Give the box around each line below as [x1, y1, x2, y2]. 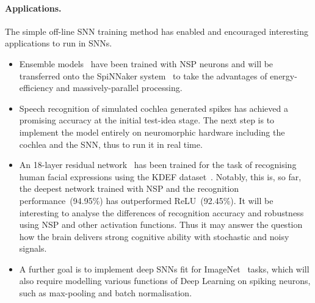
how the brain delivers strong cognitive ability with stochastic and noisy [19, 230, 289, 243]
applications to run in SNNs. [5, 37, 112, 49]
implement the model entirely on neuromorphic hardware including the [19, 125, 285, 138]
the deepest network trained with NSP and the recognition [19, 182, 239, 195]
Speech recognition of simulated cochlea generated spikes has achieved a [19, 101, 288, 114]
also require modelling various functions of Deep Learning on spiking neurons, [19, 274, 311, 287]
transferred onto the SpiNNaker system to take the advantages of [19, 69, 267, 82]
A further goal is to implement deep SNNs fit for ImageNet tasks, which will [19, 262, 310, 275]
